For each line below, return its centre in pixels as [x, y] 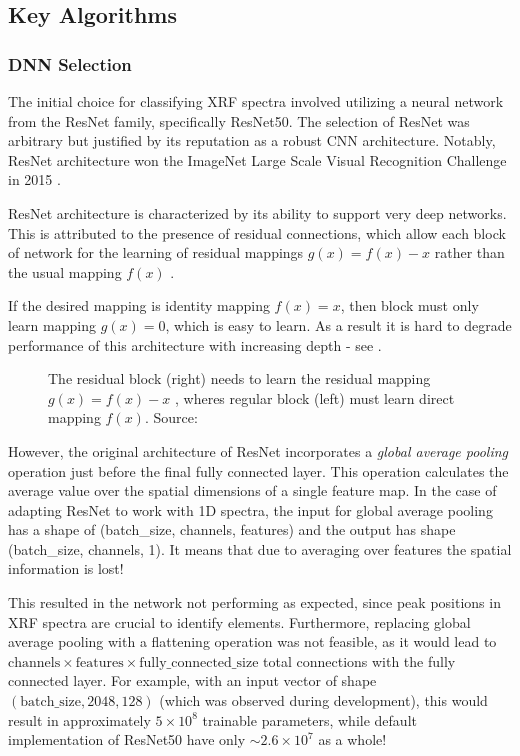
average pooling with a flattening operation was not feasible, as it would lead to [252, 641]
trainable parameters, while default [309, 719]
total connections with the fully [359, 660]
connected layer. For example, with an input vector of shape [192, 680]
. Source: [171, 417]
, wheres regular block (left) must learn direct [314, 397]
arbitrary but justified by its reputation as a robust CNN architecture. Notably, [252, 140]
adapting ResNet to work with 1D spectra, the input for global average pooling [250, 509]
